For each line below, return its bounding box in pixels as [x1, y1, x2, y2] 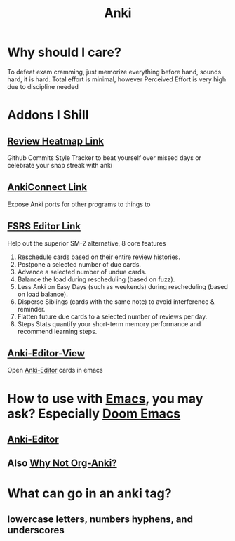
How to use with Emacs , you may [7, 391, 203, 406]
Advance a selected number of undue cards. [17, 267, 147, 276]
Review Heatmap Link [7, 135, 104, 147]
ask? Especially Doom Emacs [7, 406, 181, 422]
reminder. [17, 305, 46, 313]
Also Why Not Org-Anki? [7, 457, 117, 469]
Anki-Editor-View [7, 347, 86, 359]
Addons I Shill [7, 107, 89, 123]
